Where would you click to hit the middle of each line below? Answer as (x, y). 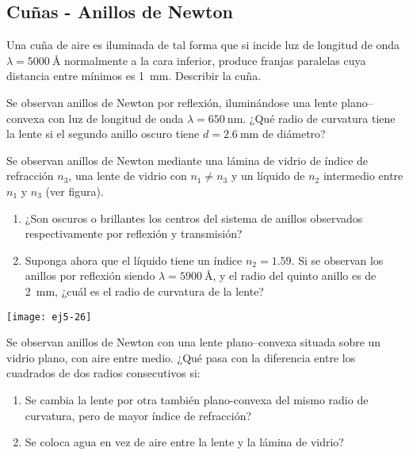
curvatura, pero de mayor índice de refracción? (138, 415)
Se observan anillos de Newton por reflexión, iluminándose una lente (172, 102)
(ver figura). (75, 191)
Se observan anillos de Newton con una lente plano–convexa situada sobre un (194, 342)
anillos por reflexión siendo (90, 275)
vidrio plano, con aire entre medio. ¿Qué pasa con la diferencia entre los (181, 357)
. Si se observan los (337, 260)
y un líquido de (268, 176)
